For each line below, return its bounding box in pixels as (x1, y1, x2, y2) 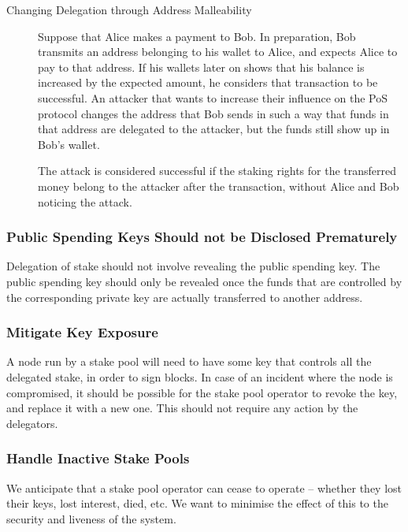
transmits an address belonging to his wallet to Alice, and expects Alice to (38, 43, 398, 60)
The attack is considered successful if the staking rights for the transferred (38, 162, 397, 179)
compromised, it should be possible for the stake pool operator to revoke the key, (6, 384, 398, 400)
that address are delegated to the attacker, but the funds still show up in (38, 121, 390, 137)
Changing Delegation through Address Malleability (6, 2, 252, 17)
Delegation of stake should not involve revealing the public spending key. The (6, 258, 380, 274)
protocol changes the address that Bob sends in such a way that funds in (38, 105, 389, 121)
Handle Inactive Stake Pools (6, 448, 190, 468)
